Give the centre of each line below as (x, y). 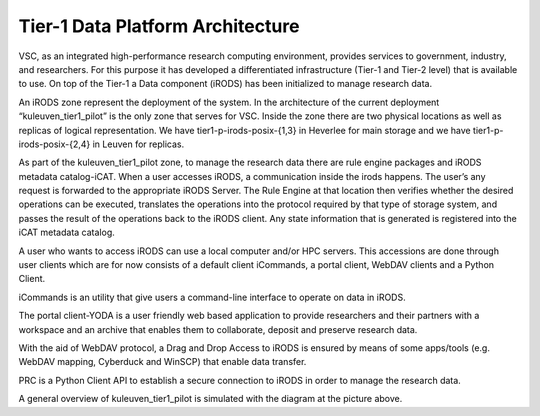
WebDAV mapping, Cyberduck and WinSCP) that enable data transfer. (162, 362)
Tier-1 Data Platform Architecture (159, 26)
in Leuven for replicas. (138, 144)
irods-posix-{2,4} (54, 144)
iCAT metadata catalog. (66, 232)
